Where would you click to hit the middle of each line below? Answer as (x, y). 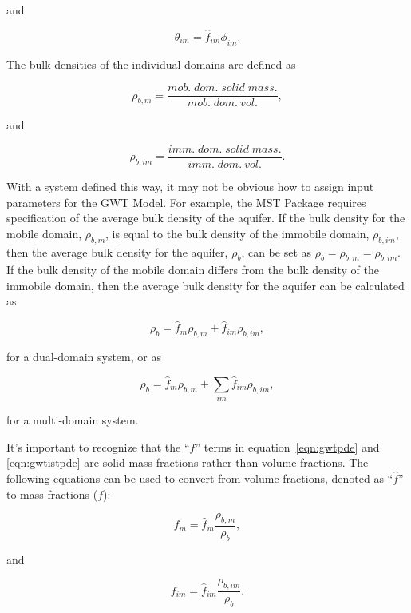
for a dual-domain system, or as (84, 357)
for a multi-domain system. (73, 420)
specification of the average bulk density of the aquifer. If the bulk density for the (206, 218)
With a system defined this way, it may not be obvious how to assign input (190, 186)
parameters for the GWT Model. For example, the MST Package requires (186, 202)
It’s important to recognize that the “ (98, 446)
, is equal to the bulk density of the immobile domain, (237, 233)
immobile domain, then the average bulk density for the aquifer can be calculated (205, 285)
